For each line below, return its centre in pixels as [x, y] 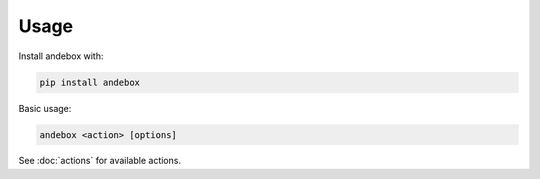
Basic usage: [45, 108]
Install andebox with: [61, 56]
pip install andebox [89, 82]
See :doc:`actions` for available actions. [100, 161]
